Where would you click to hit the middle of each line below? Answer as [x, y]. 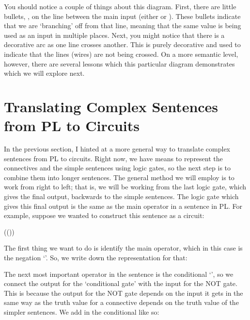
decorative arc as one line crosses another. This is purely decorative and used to [122, 44]
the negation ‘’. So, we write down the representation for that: [96, 257]
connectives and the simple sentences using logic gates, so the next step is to [117, 168]
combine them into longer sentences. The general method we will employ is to [119, 177]
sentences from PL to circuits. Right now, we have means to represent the [113, 158]
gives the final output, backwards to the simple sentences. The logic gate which [121, 196]
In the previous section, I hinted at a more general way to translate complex [117, 149]
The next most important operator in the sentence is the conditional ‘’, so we [119, 274]
